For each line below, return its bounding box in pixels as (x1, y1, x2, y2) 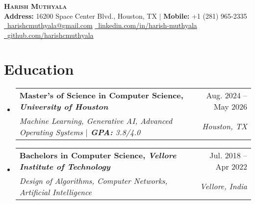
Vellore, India (200, 180, 247, 192)
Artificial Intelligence (19, 186, 92, 198)
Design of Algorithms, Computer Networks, (19, 175, 168, 186)
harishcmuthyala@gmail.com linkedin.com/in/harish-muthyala (7, 20, 197, 30)
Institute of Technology (19, 160, 110, 172)
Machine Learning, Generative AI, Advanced (19, 115, 173, 126)
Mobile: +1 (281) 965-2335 (163, 10, 247, 21)
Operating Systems (19, 126, 83, 138)
